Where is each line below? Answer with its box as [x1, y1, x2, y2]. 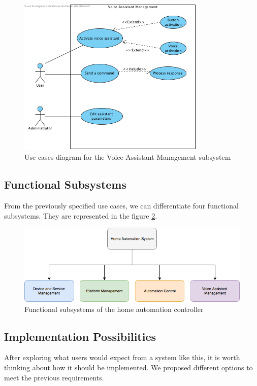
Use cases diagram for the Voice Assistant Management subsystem [24, 152, 231, 162]
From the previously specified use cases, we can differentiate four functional [4, 200, 239, 211]
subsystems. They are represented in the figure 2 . [4, 210, 157, 221]
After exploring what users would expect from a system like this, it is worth [4, 352, 240, 363]
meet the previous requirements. [4, 372, 104, 382]
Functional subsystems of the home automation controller [24, 303, 204, 314]
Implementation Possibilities [4, 328, 156, 344]
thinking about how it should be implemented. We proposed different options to [4, 362, 253, 373]
